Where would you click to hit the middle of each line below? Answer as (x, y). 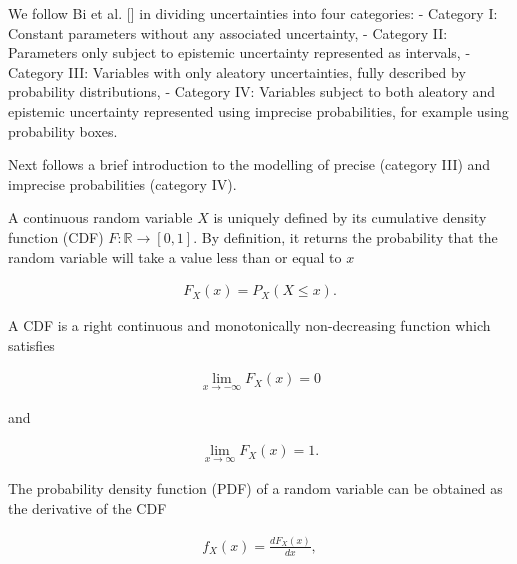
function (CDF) (56, 236)
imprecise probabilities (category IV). (122, 183)
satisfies (31, 344)
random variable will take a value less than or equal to (175, 256)
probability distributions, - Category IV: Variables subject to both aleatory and (252, 91)
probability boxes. (63, 130)
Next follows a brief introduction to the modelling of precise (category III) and (249, 164)
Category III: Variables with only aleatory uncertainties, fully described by (237, 71)
